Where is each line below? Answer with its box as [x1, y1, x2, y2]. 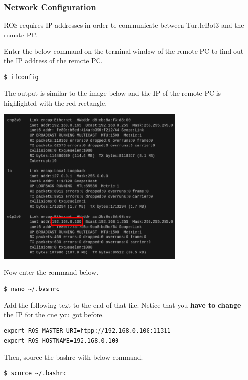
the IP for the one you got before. [4, 309, 104, 319]
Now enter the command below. [4, 267, 99, 277]
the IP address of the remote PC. [4, 55, 103, 65]
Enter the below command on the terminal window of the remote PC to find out [4, 46, 244, 56]
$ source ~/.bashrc [4, 370, 66, 377]
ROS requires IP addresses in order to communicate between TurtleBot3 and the [4, 20, 244, 30]
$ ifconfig [4, 73, 39, 81]
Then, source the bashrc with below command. [4, 351, 143, 362]
